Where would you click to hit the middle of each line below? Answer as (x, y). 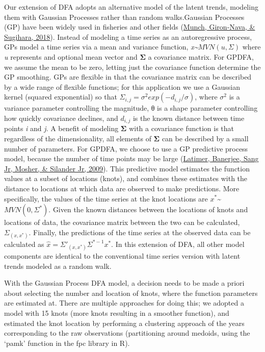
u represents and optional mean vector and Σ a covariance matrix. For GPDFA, (129, 56)
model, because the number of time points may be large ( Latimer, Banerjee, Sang (131, 158)
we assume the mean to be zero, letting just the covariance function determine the (132, 67)
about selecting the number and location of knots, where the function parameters (131, 293)
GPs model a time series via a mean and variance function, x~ (101, 47)
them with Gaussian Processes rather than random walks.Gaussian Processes (124, 17)
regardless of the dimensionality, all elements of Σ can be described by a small (126, 138)
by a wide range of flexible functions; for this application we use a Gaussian (122, 86)
